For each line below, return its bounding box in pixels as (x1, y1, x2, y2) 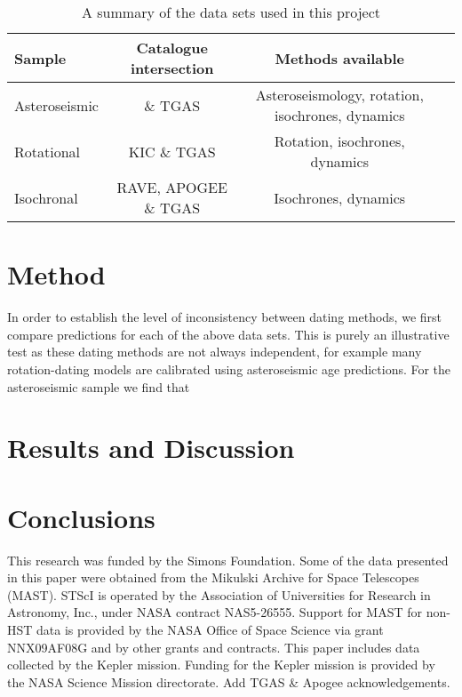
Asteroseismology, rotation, (255, 84, 424, 105)
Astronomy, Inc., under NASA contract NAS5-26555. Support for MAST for (7, 603, 423, 621)
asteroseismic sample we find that (7, 377, 190, 396)
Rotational (14, 140, 81, 162)
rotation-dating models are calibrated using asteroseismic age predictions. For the (7, 359, 451, 378)
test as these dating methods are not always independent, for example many (7, 342, 422, 361)
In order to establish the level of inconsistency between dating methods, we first (7, 308, 442, 326)
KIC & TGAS (128, 140, 216, 162)
